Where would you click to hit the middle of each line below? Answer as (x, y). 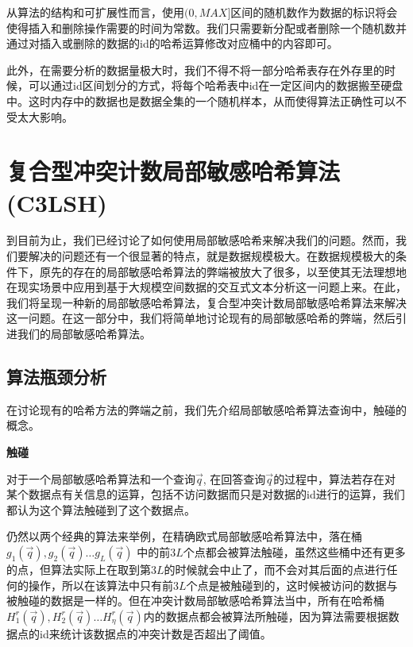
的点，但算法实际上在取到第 (79, 569)
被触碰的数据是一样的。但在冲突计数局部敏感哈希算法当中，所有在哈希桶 (195, 601)
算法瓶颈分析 (56, 377)
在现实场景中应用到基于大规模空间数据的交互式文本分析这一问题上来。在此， (206, 287)
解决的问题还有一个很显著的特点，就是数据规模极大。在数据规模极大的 (212, 256)
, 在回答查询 (234, 478)
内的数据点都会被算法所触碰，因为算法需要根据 (266, 616)
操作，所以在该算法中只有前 (100, 585)
